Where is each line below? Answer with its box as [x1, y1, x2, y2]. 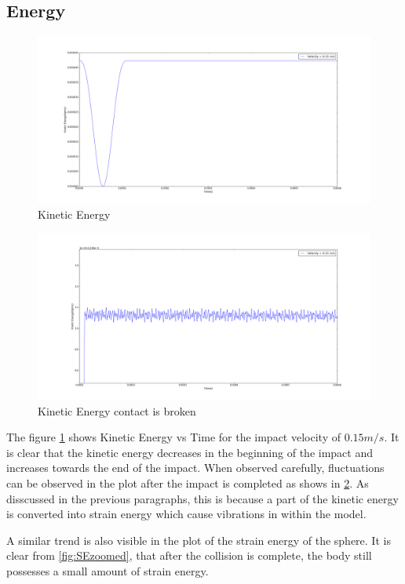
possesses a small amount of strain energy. [6, 562, 209, 579]
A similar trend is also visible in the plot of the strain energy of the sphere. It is [6, 531, 391, 548]
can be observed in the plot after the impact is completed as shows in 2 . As [6, 475, 369, 492]
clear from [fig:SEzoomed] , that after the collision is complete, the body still [6, 547, 372, 564]
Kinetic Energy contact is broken [38, 402, 196, 419]
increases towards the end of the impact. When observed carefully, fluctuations [6, 459, 385, 476]
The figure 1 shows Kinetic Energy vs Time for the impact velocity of [6, 429, 341, 445]
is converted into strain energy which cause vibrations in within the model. [6, 506, 367, 522]
